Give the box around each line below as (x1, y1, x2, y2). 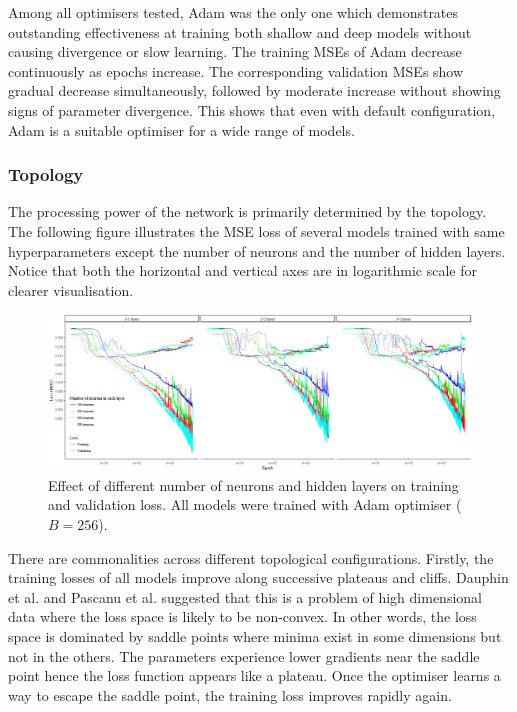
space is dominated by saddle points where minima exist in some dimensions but (8, 626, 502, 647)
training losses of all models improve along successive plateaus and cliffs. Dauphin (8, 567, 509, 588)
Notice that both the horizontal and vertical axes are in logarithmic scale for (8, 260, 477, 281)
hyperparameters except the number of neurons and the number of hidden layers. (8, 240, 506, 261)
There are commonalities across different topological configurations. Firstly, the (8, 547, 494, 568)
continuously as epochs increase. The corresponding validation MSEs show (8, 60, 464, 81)
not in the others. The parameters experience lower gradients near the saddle (8, 645, 480, 666)
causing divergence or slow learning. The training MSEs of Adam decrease (8, 41, 462, 62)
